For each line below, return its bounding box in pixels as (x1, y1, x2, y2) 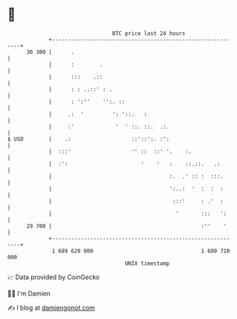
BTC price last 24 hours (112, 30, 186, 37)
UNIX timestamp (124, 259, 170, 267)
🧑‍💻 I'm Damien (7, 289, 51, 298)
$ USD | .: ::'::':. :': (7, 135, 170, 143)
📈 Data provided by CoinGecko (7, 273, 100, 281)
